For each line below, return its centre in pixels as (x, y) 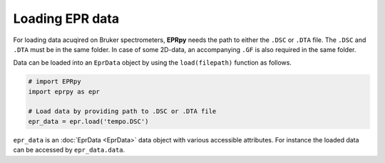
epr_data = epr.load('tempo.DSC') (88, 121)
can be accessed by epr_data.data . (69, 150)
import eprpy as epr (64, 91)
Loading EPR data (66, 19)
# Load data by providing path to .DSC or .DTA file (122, 111)
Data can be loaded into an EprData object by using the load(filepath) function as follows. (153, 63)
